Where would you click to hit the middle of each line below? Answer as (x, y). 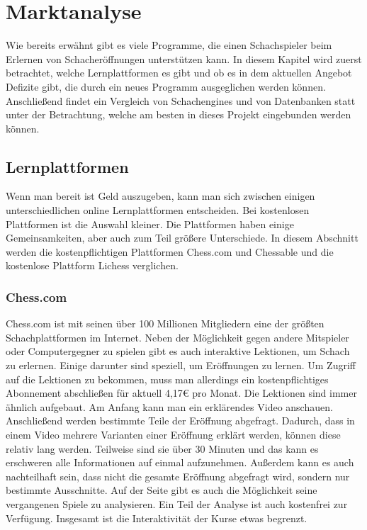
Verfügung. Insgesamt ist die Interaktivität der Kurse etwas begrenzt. (157, 518)
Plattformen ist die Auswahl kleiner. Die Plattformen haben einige (150, 224)
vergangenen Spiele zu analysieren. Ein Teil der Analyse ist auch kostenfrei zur (177, 503)
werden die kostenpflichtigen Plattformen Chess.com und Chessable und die (170, 251)
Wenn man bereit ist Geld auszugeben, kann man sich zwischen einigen (160, 196)
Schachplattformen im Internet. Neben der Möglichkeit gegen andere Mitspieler (177, 337)
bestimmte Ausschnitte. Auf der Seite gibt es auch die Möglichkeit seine (162, 490)
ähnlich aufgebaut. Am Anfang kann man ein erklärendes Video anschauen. (169, 406)
